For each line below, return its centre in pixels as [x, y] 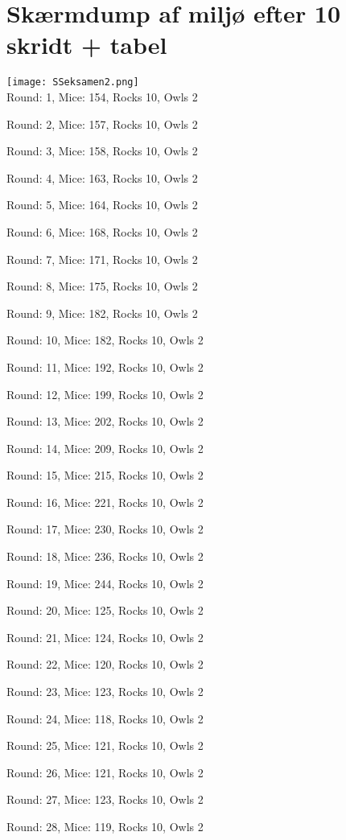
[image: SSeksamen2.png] [73, 82]
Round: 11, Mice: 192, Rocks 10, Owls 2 [105, 366]
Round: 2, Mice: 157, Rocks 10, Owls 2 [102, 124]
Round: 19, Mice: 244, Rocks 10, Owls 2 [105, 583]
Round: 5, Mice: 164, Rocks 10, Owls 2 [102, 205]
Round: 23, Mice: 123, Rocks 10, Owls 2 [105, 692]
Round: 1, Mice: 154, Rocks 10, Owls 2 [102, 96]
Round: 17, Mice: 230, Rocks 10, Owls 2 [105, 529]
